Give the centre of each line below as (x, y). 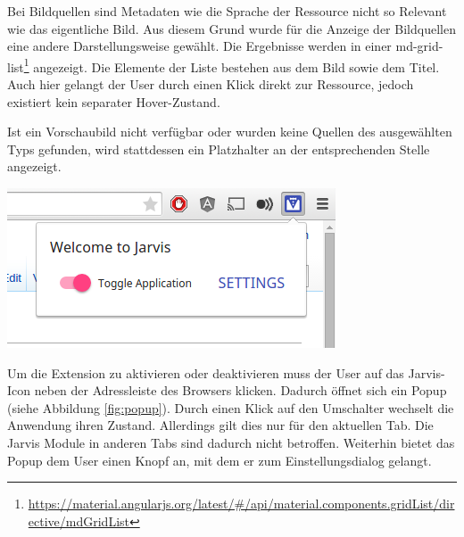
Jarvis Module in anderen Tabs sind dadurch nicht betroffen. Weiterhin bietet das (231, 442)
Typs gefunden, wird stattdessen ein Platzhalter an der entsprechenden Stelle (219, 149)
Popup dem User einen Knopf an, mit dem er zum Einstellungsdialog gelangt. (220, 460)
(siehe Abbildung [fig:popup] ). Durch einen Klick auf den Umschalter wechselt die (231, 407)
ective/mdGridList (79, 520)
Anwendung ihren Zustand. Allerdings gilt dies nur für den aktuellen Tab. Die (220, 425)
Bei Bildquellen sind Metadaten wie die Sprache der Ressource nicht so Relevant (227, 11)
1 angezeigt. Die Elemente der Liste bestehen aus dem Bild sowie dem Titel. (232, 65)
